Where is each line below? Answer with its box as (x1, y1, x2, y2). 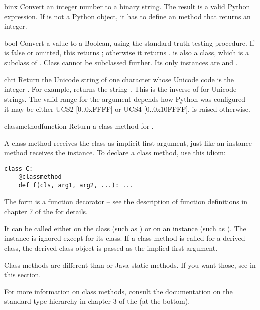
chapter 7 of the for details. (4, 206, 88, 217)
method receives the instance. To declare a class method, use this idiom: (4, 147, 226, 158)
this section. (4, 269, 41, 280)
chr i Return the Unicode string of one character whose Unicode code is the (4, 74, 234, 84)
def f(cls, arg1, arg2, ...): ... (18, 182, 134, 189)
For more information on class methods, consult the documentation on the (4, 286, 233, 296)
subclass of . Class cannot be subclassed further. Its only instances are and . (4, 57, 238, 67)
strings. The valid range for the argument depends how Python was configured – (4, 93, 251, 104)
